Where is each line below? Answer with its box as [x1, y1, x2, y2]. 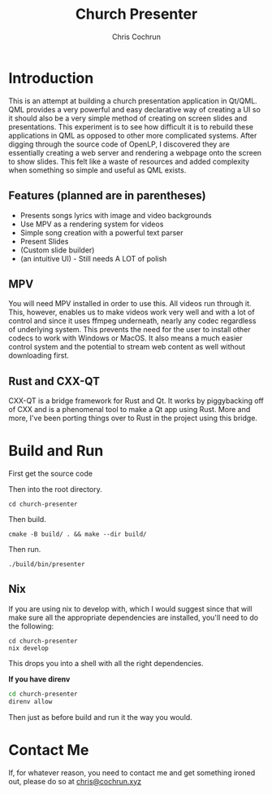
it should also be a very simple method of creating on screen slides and [8, 113, 248, 123]
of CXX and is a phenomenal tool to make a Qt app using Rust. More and [8, 405, 251, 415]
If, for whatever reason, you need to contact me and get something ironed [8, 767, 256, 778]
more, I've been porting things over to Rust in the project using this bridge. [8, 413, 258, 423]
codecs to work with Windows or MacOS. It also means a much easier [8, 333, 243, 343]
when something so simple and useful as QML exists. [8, 165, 187, 175]
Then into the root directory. [8, 485, 103, 494]
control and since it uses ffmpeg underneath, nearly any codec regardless [8, 316, 257, 326]
